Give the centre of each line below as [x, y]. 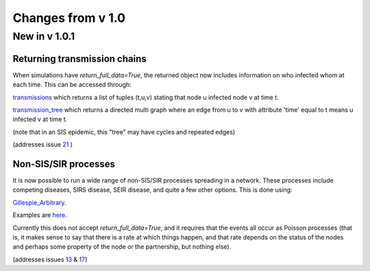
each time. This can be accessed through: [72, 85]
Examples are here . [40, 215]
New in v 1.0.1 [44, 36]
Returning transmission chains [79, 59]
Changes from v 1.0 [69, 18]
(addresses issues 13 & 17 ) [50, 259]
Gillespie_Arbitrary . [39, 203]
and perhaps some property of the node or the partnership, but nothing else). [122, 247]
